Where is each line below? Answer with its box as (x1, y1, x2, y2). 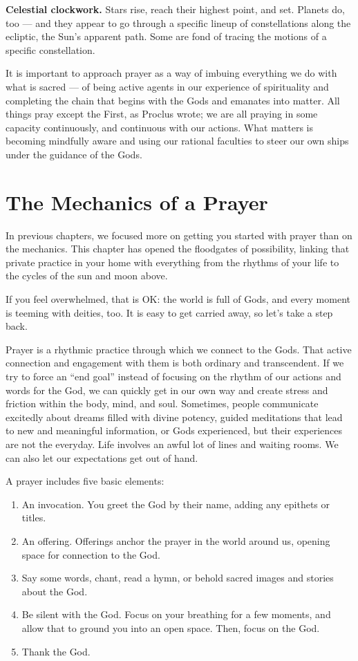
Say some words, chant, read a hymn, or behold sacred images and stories (21, 570, 334, 585)
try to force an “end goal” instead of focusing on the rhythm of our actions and (6, 369, 341, 383)
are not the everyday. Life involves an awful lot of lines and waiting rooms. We (6, 436, 339, 451)
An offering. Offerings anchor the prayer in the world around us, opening (21, 533, 330, 548)
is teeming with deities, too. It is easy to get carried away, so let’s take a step (6, 305, 333, 319)
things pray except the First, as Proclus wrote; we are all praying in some (6, 106, 318, 121)
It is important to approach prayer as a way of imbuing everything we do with (6, 66, 337, 80)
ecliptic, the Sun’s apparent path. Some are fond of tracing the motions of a (6, 29, 327, 44)
